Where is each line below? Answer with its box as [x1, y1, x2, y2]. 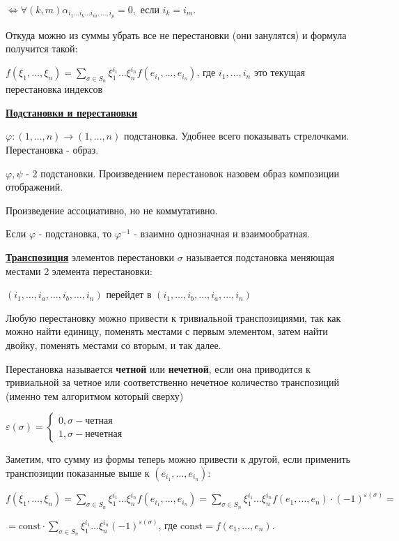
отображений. [6, 179, 63, 194]
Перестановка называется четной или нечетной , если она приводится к [6, 361, 311, 376]
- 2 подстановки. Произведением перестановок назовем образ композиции [26, 165, 339, 180]
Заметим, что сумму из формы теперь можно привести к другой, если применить [6, 452, 350, 466]
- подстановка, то [38, 226, 112, 241]
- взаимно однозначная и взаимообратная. [134, 226, 311, 241]
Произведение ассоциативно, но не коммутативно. [6, 202, 218, 217]
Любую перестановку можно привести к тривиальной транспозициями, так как [6, 310, 341, 325]
